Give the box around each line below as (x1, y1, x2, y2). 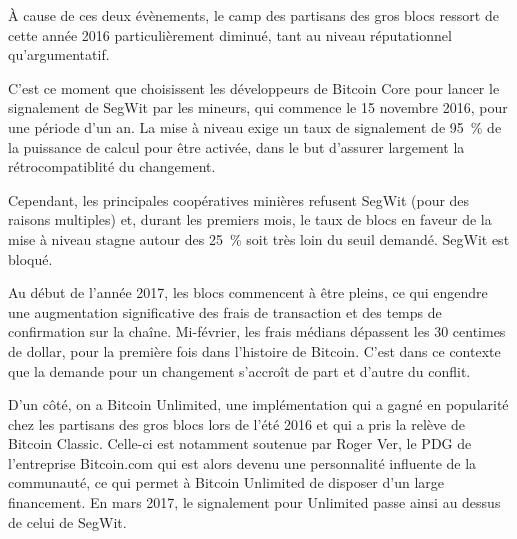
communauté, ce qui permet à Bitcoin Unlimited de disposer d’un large (8, 472, 445, 493)
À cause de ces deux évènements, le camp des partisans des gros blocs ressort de (8, 5, 499, 25)
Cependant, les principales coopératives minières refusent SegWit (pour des (8, 189, 470, 210)
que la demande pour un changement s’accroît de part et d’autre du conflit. (8, 360, 471, 381)
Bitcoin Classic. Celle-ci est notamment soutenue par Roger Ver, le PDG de (8, 433, 472, 454)
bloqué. (8, 248, 53, 269)
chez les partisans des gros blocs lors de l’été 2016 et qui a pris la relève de (8, 413, 465, 434)
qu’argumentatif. (8, 44, 110, 65)
